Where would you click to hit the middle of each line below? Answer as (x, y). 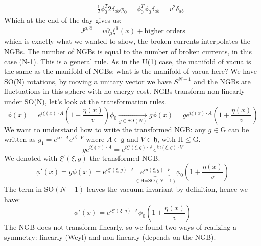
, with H (170, 139)
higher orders (165, 31)
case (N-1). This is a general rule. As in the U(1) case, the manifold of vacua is (128, 61)
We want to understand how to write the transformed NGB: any (105, 129)
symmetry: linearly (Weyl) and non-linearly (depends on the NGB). (110, 237)
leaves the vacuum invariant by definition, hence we (167, 189)
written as (20, 139)
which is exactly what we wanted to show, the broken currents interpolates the (127, 41)
